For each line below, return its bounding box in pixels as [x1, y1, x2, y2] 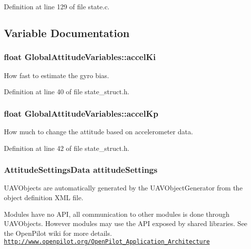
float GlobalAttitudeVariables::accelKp [4, 107, 158, 119]
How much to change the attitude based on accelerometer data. [4, 126, 193, 136]
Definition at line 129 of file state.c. [4, 1, 110, 11]
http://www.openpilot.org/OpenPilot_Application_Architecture [4, 238, 210, 246]
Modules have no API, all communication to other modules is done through [4, 208, 230, 219]
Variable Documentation [4, 25, 130, 40]
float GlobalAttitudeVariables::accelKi [4, 51, 156, 63]
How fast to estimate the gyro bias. [4, 70, 109, 80]
